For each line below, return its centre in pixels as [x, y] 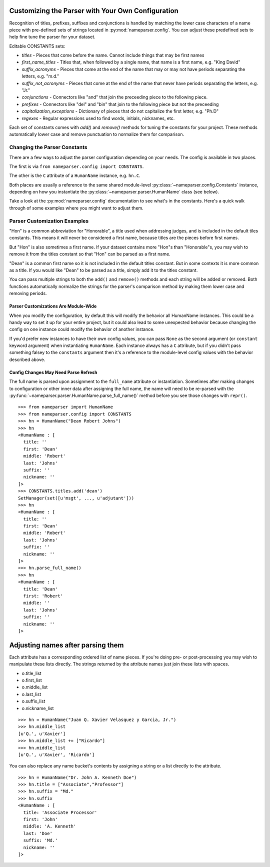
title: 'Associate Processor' [60, 812]
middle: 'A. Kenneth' [50, 826]
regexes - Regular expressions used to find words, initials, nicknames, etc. [98, 118]
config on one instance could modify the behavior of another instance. [82, 329]
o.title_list [32, 673]
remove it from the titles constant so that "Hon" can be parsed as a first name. [90, 254]
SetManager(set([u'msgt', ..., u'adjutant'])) [76, 498]
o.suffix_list [33, 701]
